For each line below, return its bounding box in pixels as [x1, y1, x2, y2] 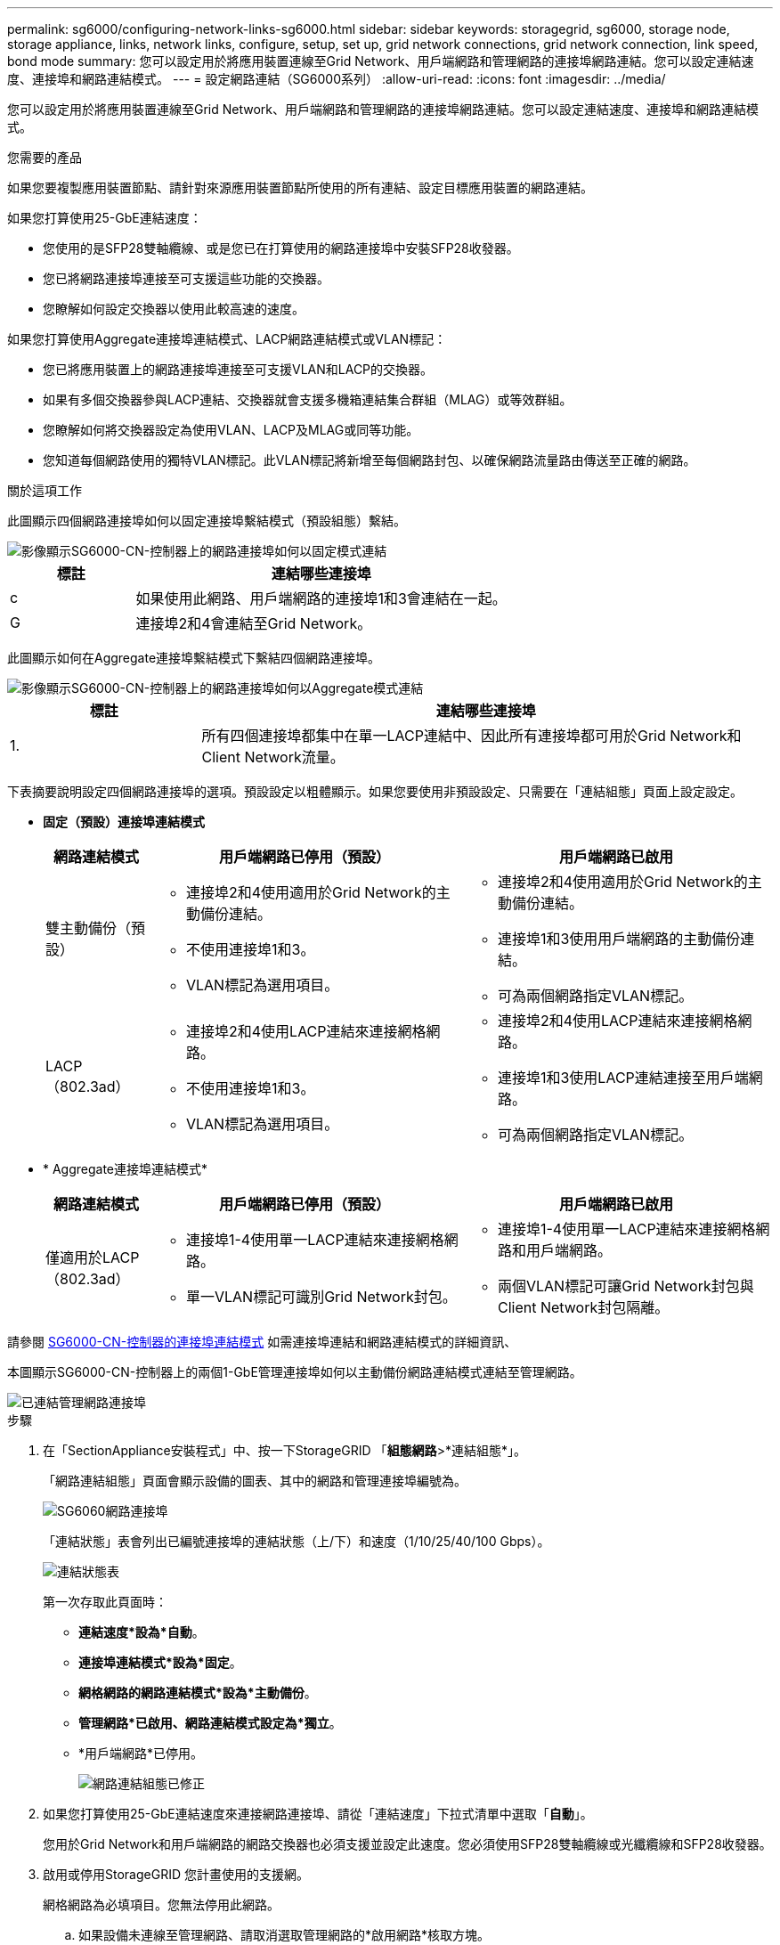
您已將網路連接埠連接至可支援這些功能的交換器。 [43, 271, 329, 286]
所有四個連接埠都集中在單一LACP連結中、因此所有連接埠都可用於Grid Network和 [201, 727, 742, 745]
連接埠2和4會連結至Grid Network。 [135, 614, 372, 632]
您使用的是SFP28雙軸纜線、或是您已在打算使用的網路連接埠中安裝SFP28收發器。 [43, 240, 519, 256]
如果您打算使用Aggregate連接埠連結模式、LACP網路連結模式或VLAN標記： [7, 331, 447, 346]
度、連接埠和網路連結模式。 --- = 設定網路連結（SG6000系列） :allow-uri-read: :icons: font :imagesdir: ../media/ [7, 71, 666, 86]
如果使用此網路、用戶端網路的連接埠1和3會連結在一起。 [135, 590, 507, 607]
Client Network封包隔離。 [497, 1298, 670, 1316]
